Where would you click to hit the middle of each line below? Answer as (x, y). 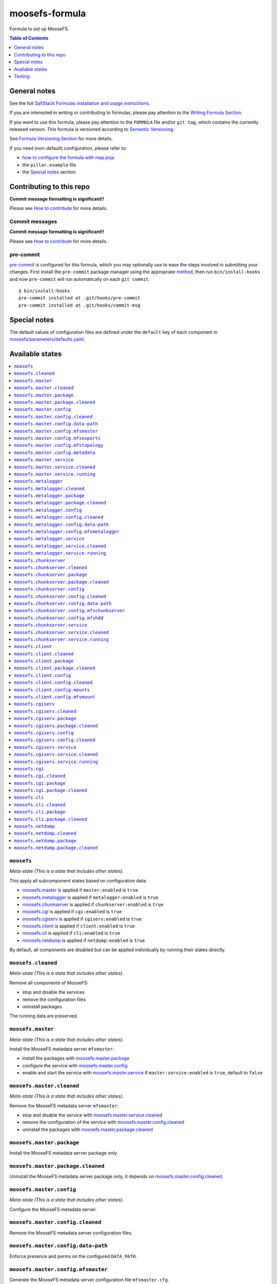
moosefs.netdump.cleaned (45, 834)
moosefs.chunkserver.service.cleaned (62, 632)
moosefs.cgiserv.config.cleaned (55, 740)
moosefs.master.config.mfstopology (59, 445)
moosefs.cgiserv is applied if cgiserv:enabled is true (82, 919)
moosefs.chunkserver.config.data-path (63, 603)
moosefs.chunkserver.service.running (62, 639)
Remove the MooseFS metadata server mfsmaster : (64, 1106)
